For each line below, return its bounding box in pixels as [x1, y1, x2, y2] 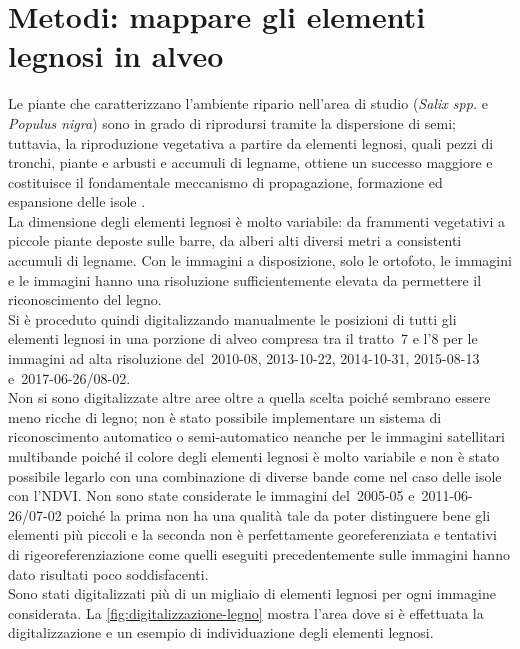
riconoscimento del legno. [8, 289, 162, 310]
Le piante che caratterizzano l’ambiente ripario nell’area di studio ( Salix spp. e [8, 93, 488, 114]
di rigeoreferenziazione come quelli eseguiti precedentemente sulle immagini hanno [8, 543, 510, 564]
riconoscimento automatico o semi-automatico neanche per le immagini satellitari [8, 426, 505, 447]
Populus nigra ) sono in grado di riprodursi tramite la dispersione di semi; [8, 112, 456, 133]
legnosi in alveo [8, 35, 224, 76]
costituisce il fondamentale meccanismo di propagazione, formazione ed [8, 171, 443, 192]
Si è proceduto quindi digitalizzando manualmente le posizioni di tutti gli [8, 308, 457, 329]
